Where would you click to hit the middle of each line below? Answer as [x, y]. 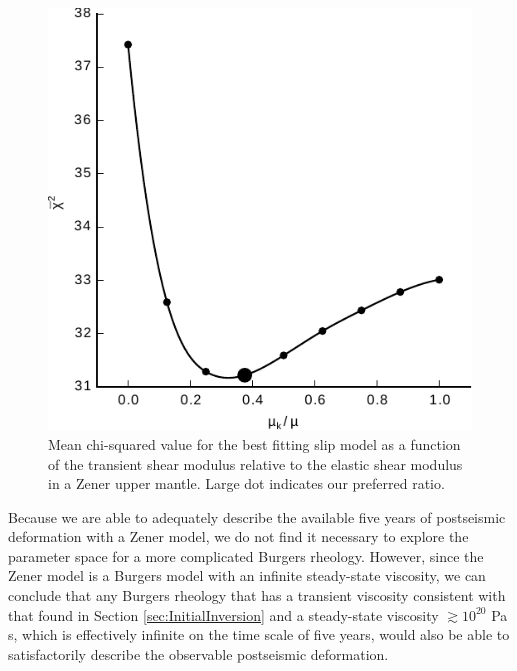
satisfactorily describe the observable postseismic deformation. [198, 653]
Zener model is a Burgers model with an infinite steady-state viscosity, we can [247, 575]
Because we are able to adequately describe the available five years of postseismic [257, 516]
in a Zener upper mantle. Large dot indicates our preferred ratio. [246, 483]
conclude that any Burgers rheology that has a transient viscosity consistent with [257, 595]
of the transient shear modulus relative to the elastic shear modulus [255, 463]
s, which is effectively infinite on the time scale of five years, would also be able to [259, 634]
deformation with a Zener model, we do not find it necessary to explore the [238, 536]
